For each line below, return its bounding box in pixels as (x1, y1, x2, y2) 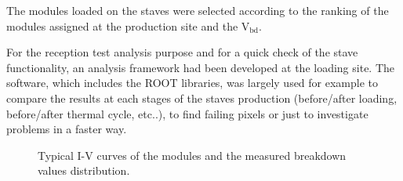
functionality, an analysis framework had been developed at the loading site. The (6, 59, 395, 75)
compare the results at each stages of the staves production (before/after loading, (6, 89, 398, 106)
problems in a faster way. (6, 121, 127, 137)
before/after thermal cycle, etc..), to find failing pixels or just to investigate (6, 105, 369, 121)
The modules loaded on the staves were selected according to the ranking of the (6, 2, 389, 18)
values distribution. (38, 162, 130, 179)
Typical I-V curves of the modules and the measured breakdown (38, 147, 347, 163)
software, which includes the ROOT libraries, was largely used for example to (6, 74, 379, 91)
